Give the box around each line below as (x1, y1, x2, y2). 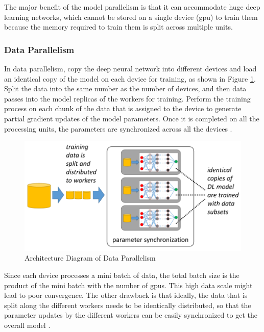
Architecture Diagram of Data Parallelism (25, 252, 156, 263)
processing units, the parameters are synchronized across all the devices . (4, 123, 232, 134)
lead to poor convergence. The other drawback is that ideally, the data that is (4, 290, 248, 300)
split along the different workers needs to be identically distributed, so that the (4, 299, 251, 310)
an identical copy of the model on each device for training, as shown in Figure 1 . (4, 73, 256, 84)
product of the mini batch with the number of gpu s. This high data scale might (4, 279, 253, 290)
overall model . (4, 319, 51, 330)
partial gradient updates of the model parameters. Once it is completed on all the (4, 113, 259, 123)
